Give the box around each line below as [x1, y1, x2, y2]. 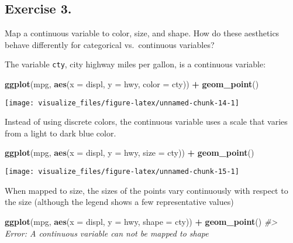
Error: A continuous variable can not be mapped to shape [5, 227, 209, 239]
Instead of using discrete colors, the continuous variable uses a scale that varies [5, 115, 288, 128]
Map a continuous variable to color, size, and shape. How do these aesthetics [5, 27, 280, 39]
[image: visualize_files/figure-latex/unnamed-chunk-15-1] [5, 167, 239, 176]
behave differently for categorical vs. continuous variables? [5, 38, 215, 50]
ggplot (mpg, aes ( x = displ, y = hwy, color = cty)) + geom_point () [5, 78, 259, 90]
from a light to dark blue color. [5, 126, 116, 139]
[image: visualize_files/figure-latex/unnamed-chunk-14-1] [5, 98, 239, 107]
